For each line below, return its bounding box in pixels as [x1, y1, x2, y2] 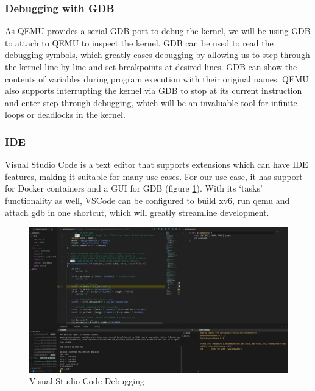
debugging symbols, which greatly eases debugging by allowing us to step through [5, 48, 310, 61]
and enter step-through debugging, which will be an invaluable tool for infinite [5, 96, 297, 109]
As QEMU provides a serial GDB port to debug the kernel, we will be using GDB [5, 24, 311, 37]
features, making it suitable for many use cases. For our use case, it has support [5, 170, 303, 182]
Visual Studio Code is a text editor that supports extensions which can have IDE [5, 158, 308, 171]
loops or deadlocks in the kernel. [5, 108, 126, 121]
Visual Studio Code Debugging [29, 375, 144, 387]
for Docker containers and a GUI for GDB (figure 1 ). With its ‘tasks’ [5, 182, 263, 195]
